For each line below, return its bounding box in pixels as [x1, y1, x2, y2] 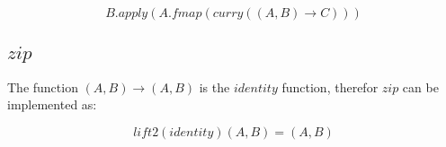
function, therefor [281, 77, 379, 96]
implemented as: [7, 95, 97, 114]
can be [402, 77, 439, 96]
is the [199, 77, 230, 96]
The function [7, 77, 78, 96]
